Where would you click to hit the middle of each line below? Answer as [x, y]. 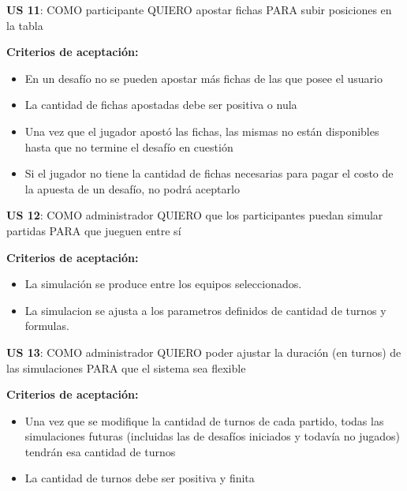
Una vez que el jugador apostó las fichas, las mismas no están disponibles [202, 131]
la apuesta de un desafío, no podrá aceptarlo [132, 188]
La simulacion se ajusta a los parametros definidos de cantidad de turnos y [205, 310]
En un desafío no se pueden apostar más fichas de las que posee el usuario [203, 78]
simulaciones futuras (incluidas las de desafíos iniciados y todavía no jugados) [212, 436]
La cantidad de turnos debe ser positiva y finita [140, 478]
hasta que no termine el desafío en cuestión [129, 146]
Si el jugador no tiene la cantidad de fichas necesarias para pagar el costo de [209, 173]
